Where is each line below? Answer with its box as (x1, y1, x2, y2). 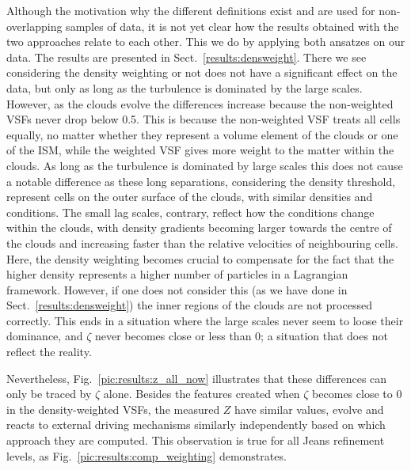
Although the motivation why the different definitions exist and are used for (6, 2, 375, 18)
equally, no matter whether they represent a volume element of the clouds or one (6, 126, 398, 142)
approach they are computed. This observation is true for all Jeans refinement (6, 432, 385, 449)
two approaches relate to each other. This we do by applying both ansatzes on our (6, 33, 405, 50)
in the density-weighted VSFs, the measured (6, 400, 220, 417)
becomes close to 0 (312, 385, 402, 402)
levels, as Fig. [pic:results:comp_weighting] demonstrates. (6, 447, 287, 464)
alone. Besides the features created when (103, 385, 300, 402)
